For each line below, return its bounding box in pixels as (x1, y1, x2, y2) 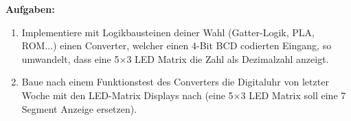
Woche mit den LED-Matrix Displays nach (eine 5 (21, 88, 234, 102)
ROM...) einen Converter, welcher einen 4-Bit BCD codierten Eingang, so (21, 38, 332, 53)
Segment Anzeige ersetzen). (21, 101, 137, 116)
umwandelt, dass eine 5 (21, 51, 120, 66)
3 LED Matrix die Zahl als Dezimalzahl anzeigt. (126, 51, 329, 66)
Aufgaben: (5, 2, 55, 16)
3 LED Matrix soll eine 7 (240, 88, 346, 102)
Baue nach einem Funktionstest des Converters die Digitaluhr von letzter (21, 75, 329, 89)
